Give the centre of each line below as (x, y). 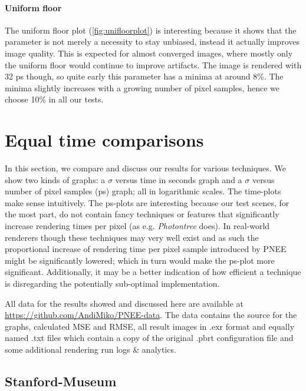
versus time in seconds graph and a (179, 179)
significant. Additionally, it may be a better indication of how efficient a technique (153, 272)
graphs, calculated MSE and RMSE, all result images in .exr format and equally (150, 326)
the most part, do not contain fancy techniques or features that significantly (142, 214)
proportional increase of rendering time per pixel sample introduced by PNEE (146, 249)
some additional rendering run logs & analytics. (91, 349)
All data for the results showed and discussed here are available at (124, 303)
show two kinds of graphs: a (55, 179)
